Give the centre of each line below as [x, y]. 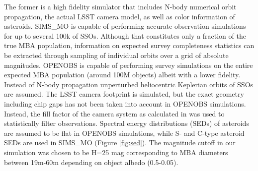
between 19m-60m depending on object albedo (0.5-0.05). [91, 162]
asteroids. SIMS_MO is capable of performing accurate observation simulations [125, 26]
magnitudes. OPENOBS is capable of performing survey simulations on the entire [129, 65]
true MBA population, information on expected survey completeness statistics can [129, 45]
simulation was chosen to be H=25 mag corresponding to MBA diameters [116, 152]
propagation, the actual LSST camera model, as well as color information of [120, 16]
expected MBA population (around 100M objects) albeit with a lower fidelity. [122, 75]
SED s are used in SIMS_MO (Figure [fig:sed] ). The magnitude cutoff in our [120, 142]
